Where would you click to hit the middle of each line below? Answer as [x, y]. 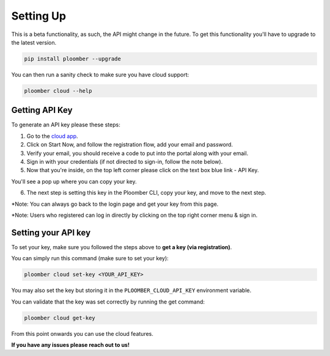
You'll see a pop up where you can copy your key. [74, 181]
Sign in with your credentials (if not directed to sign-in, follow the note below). [125, 161]
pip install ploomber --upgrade [73, 59]
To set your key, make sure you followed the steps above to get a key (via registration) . [122, 247]
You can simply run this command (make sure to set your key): [90, 258]
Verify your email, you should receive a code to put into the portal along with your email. [137, 153]
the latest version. [34, 42]
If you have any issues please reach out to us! [70, 344]
